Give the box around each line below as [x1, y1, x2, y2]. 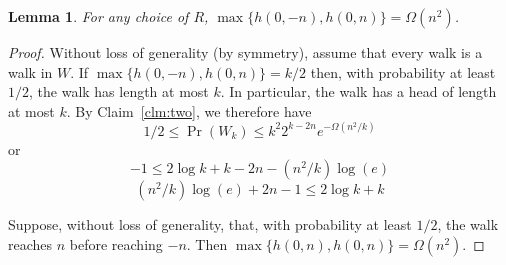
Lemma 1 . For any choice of [8, 6, 189, 26]
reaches [8, 234, 53, 255]
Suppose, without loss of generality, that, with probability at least [8, 214, 412, 235]
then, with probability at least [310, 61, 496, 82]
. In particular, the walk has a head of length [220, 81, 497, 102]
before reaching [69, 234, 163, 255]
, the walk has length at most [29, 81, 209, 102]
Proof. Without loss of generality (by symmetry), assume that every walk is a [8, 42, 483, 62]
